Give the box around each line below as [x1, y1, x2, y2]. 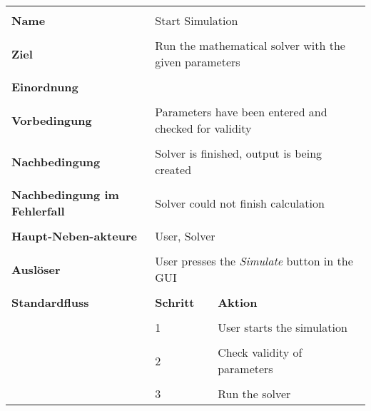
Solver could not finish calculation [155, 194, 325, 211]
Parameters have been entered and [155, 103, 327, 120]
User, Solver [155, 228, 215, 244]
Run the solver [218, 385, 291, 402]
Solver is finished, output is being [155, 145, 322, 161]
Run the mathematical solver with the [155, 37, 345, 54]
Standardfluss [11, 294, 89, 310]
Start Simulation [155, 12, 238, 29]
